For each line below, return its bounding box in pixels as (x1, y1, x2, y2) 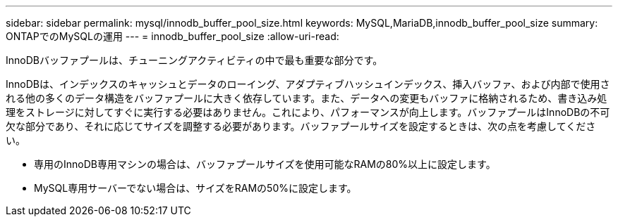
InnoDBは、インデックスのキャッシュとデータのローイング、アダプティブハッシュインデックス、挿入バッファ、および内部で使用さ (6, 78, 610, 90)
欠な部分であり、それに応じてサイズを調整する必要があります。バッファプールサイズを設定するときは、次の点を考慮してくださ (6, 120, 596, 132)
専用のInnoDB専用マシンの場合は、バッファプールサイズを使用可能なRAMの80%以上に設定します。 (34, 158, 496, 170)
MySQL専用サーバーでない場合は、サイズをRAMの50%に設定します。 (34, 182, 357, 194)
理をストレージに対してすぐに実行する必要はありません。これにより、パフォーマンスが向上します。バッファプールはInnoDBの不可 (6, 106, 610, 118)
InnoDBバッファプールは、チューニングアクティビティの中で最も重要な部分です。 (6, 54, 383, 66)
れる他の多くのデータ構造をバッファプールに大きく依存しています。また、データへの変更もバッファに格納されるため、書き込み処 (6, 92, 607, 104)
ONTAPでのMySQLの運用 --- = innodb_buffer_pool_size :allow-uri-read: (6, 30, 339, 42)
